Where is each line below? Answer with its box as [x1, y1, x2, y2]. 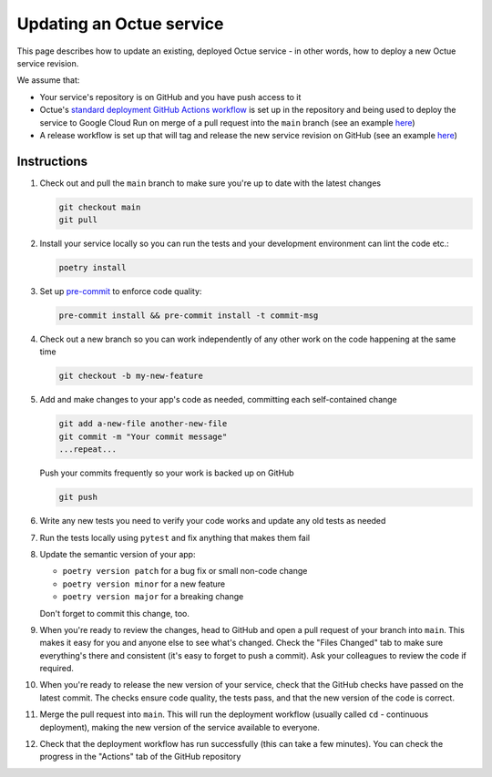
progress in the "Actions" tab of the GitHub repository [39, 751, 241, 762]
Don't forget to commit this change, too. [39, 608, 190, 619]
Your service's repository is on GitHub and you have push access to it [39, 91, 302, 102]
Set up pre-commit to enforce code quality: [39, 286, 202, 297]
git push [58, 492, 98, 503]
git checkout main [58, 201, 141, 212]
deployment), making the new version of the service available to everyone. [39, 721, 321, 732]
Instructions [16, 153, 88, 169]
